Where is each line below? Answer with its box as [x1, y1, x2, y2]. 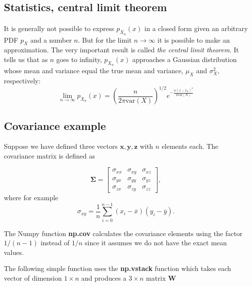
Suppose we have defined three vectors [4, 141, 118, 151]
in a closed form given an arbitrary [144, 23, 248, 33]
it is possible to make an [157, 34, 230, 45]
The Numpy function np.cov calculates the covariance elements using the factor [4, 228, 243, 238]
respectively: [4, 75, 41, 85]
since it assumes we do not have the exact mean [84, 238, 227, 248]
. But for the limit [78, 34, 132, 45]
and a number [30, 34, 72, 45]
